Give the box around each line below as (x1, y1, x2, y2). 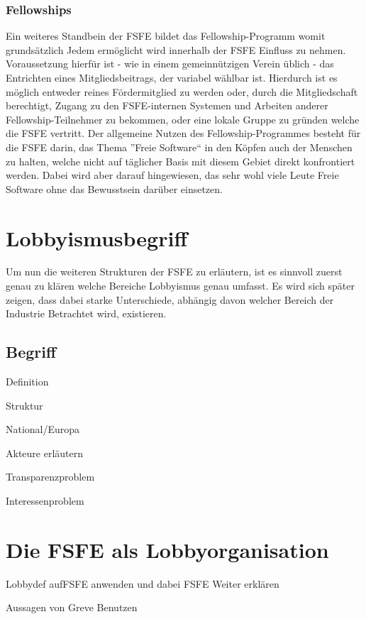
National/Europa (6, 422, 80, 437)
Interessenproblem (6, 493, 84, 508)
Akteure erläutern (6, 445, 84, 460)
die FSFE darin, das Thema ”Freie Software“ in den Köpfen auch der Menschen (6, 139, 353, 154)
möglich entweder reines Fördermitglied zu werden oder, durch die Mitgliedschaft (6, 84, 358, 99)
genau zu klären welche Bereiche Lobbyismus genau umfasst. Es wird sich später (6, 278, 355, 293)
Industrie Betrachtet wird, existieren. (6, 306, 167, 321)
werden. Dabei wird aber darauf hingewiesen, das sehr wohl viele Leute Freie (6, 168, 339, 182)
